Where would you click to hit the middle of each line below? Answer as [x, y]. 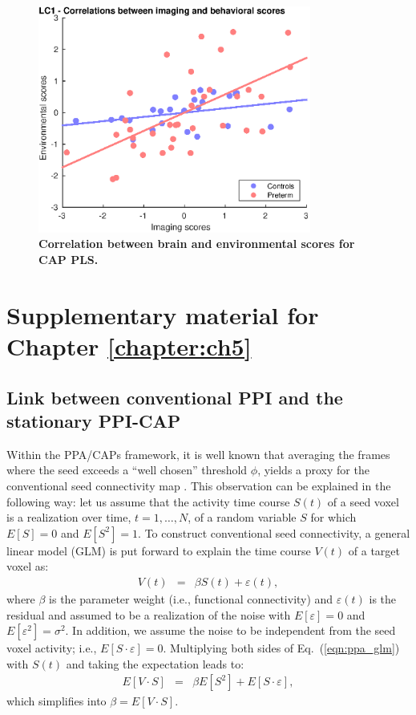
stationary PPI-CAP [94, 420]
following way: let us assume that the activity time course [148, 501]
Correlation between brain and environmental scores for [197, 244]
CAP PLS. [69, 259]
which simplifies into [57, 701]
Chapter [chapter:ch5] [129, 345]
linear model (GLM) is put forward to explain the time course [159, 550]
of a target [374, 550]
